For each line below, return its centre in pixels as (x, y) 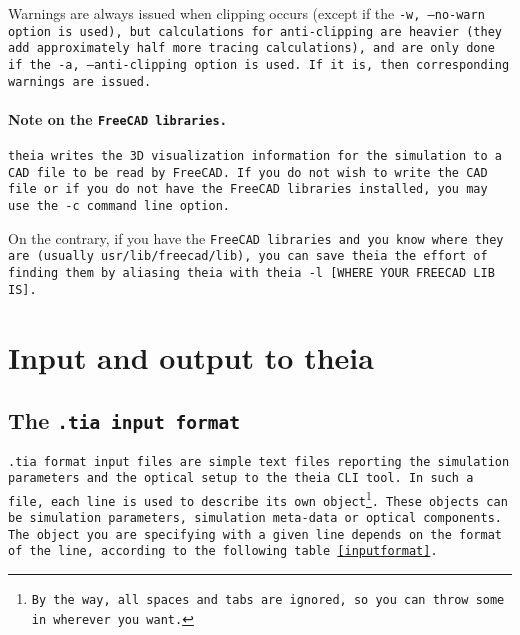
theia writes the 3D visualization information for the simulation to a (255, 156)
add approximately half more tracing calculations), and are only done (251, 48)
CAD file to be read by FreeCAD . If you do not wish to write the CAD (248, 172)
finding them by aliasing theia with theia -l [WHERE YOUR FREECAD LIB (251, 273)
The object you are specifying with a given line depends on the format (255, 534)
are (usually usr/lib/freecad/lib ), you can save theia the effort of (248, 256)
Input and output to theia (191, 356)
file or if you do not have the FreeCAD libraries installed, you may (248, 189)
